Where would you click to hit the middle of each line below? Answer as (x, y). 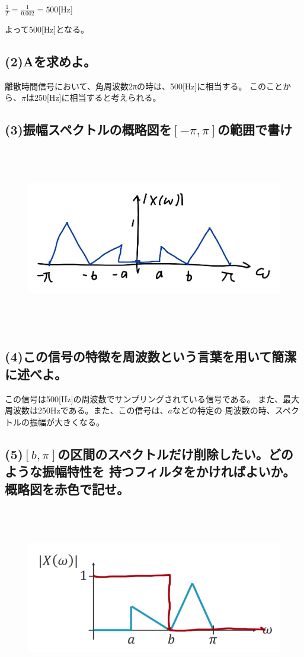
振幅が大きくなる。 (67, 422)
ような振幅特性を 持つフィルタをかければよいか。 (150, 471)
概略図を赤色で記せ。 (67, 488)
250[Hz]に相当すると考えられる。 (97, 97)
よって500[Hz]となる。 (47, 29)
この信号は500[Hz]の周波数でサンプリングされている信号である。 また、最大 (152, 398)
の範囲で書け (255, 129)
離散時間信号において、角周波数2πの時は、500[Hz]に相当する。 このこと (144, 86)
